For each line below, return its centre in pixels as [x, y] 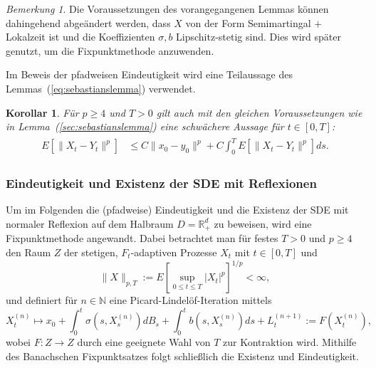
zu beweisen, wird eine [263, 223]
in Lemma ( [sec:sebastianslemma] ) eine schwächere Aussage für [145, 126]
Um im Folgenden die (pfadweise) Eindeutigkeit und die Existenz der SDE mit [177, 210]
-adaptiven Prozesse [174, 252]
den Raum [28, 252]
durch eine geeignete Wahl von [144, 341]
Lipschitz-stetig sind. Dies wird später [258, 37]
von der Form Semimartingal [248, 22]
